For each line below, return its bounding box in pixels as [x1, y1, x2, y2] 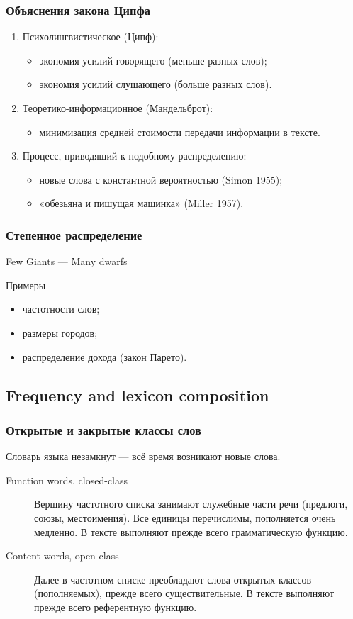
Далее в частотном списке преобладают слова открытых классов [34, 571, 312, 586]
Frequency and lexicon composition [6, 384, 269, 406]
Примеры [6, 277, 46, 292]
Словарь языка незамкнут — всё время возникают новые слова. [6, 449, 281, 464]
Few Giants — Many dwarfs [6, 254, 128, 269]
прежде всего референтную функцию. [34, 599, 197, 614]
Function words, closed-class [6, 472, 128, 487]
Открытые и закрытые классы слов [6, 420, 201, 438]
